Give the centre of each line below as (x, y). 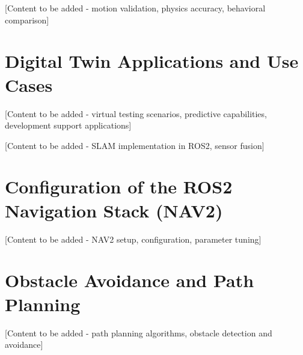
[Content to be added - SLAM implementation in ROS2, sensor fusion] (135, 145)
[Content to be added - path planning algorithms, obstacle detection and (139, 332)
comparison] (27, 20)
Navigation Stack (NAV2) (114, 210)
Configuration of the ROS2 (119, 187)
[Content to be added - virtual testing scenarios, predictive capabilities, (136, 113)
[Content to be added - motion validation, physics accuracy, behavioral (135, 8)
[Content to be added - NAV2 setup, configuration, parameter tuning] (133, 239)
